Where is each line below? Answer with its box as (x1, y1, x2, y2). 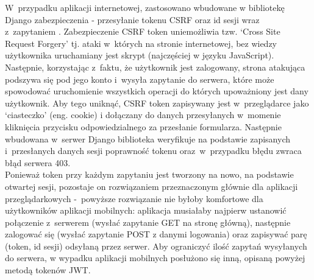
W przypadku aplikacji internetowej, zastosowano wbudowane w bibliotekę (5, 1, 285, 13)
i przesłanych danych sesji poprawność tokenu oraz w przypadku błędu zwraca (5, 144, 302, 157)
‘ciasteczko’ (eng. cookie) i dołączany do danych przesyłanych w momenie (5, 108, 281, 121)
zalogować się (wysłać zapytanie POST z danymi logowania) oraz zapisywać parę (5, 228, 307, 240)
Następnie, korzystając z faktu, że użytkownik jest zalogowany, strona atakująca (5, 60, 305, 73)
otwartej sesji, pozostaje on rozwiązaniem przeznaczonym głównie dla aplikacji (5, 180, 298, 192)
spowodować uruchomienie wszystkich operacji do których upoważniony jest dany (5, 85, 309, 97)
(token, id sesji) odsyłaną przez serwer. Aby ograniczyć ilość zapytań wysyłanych (5, 239, 307, 252)
